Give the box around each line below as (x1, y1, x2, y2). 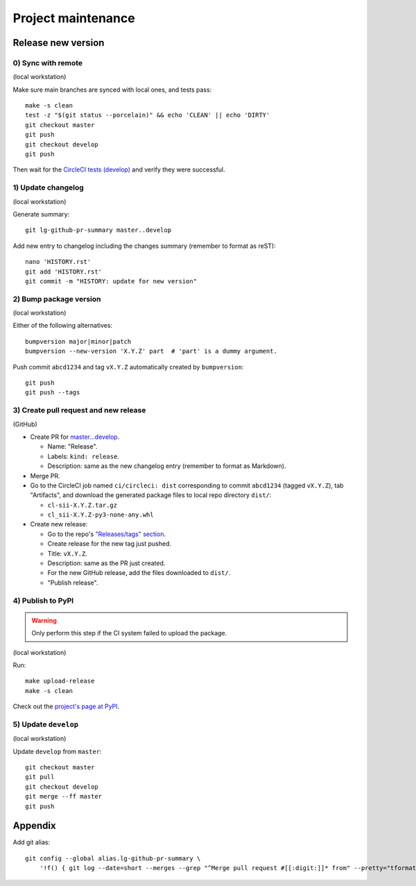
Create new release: (30, 520, 88, 528)
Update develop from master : (12, 747, 102, 755)
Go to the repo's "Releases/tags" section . (47, 530, 166, 538)
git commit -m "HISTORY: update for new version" (25, 277, 198, 285)
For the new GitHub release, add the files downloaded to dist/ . (47, 569, 231, 577)
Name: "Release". (47, 442, 98, 451)
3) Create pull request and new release (12, 406, 146, 415)
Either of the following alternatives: (12, 321, 113, 330)
